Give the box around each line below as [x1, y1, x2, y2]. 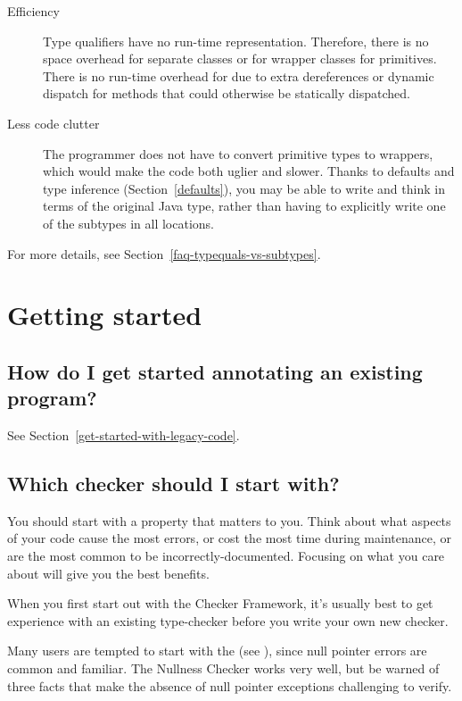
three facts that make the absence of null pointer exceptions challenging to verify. [7, 676, 452, 695]
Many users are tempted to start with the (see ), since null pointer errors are [7, 641, 427, 660]
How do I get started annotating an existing [7, 357, 423, 385]
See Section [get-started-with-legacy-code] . [7, 426, 240, 445]
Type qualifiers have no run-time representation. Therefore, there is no [43, 31, 429, 50]
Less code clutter [7, 113, 100, 132]
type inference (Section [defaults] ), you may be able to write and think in [43, 179, 445, 197]
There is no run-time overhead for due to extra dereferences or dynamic [43, 66, 434, 85]
